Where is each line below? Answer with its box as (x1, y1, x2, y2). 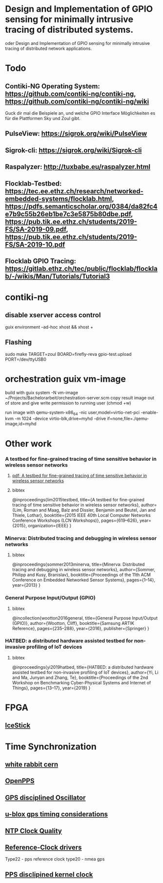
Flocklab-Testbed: (5, 179, 62, 187)
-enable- (141, 409, 159, 415)
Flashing (5, 338, 32, 347)
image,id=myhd (5, 421, 37, 427)
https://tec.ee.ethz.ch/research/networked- (5, 187, 144, 195)
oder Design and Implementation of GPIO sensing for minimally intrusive (5, 40, 150, 46)
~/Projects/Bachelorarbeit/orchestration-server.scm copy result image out (5, 394, 155, 401)
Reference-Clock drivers (5, 843, 82, 851)
